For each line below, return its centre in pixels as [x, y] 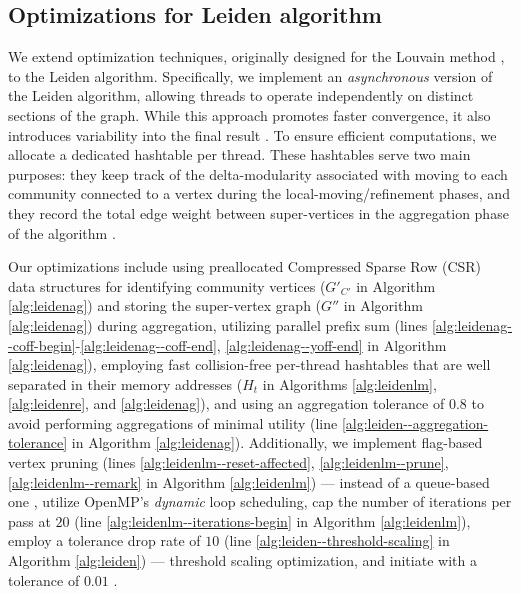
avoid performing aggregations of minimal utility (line [173, 422]
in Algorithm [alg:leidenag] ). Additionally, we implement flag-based [277, 442]
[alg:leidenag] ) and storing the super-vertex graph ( [165, 305]
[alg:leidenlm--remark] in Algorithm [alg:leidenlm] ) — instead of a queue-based [249, 481]
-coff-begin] [42, 344]
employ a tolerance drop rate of [104, 540]
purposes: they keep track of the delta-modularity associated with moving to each [258, 173]
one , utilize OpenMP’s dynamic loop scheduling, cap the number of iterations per [260, 501]
